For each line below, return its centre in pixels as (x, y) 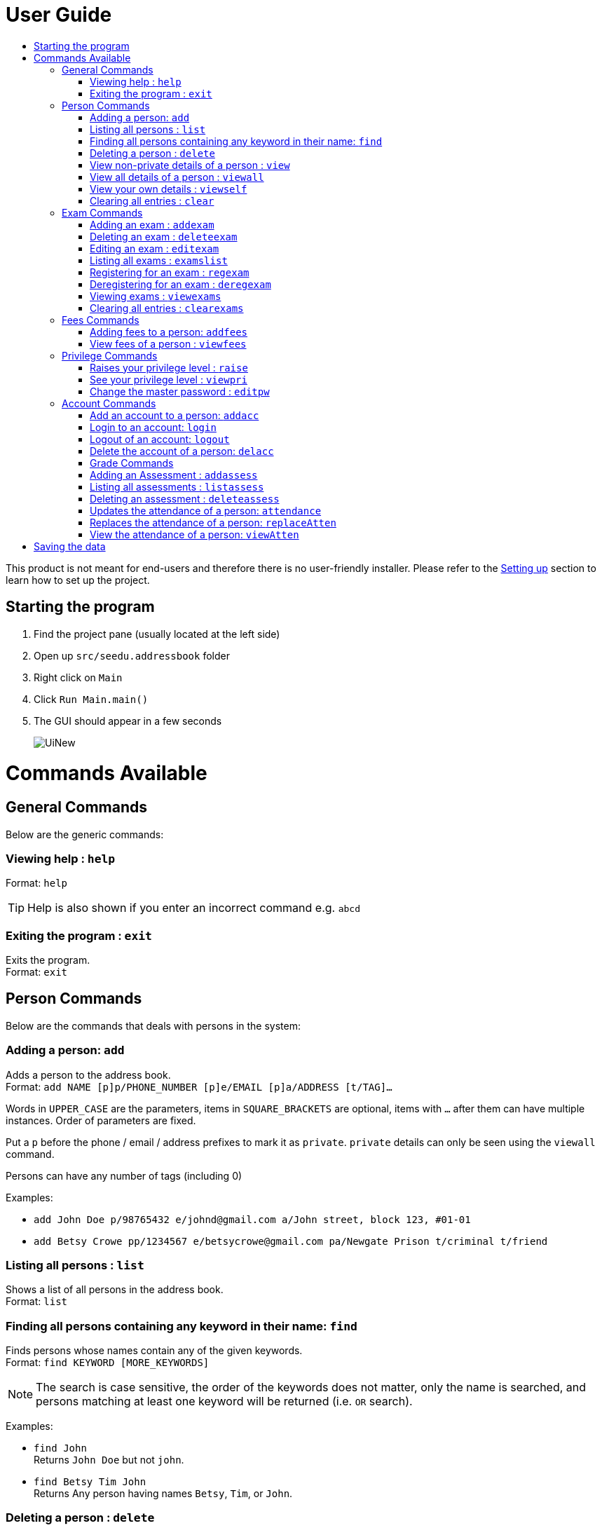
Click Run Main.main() (91, 699)
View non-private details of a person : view (190, 165)
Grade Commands (132, 463)
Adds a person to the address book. (88, 1075)
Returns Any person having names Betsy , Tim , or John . (163, 1494)
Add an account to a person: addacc (175, 415)
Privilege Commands (110, 355)
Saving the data (70, 546)
